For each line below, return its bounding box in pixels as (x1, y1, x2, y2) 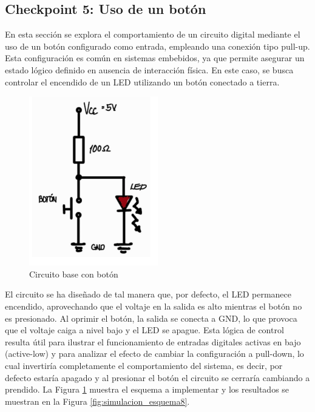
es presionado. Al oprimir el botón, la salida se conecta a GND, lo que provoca (5, 311, 297, 324)
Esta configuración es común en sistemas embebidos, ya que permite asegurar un (5, 51, 305, 64)
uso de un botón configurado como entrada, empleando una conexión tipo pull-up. (5, 39, 310, 52)
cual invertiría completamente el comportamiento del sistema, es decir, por (5, 359, 283, 371)
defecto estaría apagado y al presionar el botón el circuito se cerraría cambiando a (5, 371, 310, 384)
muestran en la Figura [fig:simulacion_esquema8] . (5, 394, 190, 407)
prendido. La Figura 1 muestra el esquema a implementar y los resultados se (5, 383, 290, 396)
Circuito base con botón (29, 267, 118, 280)
